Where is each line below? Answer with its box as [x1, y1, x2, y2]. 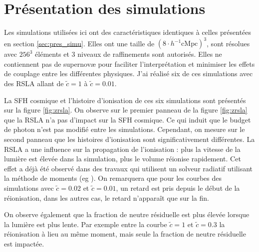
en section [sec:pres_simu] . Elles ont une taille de [4, 38, 155, 48]
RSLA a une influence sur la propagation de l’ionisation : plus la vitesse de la [4, 143, 241, 154]
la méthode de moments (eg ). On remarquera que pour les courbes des [4, 173, 222, 183]
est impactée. [4, 238, 44, 249]
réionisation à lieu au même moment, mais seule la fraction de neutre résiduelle [4, 229, 246, 239]
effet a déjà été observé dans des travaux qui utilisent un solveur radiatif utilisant [4, 163, 253, 173]
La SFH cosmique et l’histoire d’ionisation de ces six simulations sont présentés [4, 95, 246, 105]
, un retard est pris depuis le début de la [116, 182, 240, 193]
